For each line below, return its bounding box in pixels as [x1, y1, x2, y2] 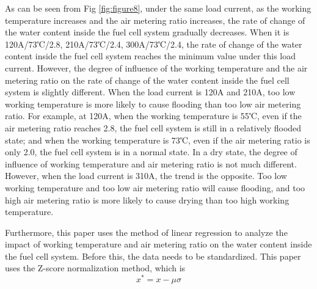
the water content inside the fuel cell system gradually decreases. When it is [5, 26, 290, 38]
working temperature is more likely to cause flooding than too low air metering [5, 97, 301, 110]
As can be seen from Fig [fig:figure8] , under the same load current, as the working [5, 2, 312, 14]
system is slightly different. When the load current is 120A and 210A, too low [5, 86, 296, 98]
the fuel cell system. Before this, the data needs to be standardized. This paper [5, 249, 301, 262]
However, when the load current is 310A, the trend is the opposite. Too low [5, 169, 287, 182]
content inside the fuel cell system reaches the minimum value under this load [5, 49, 296, 62]
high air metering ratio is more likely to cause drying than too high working [5, 193, 290, 206]
